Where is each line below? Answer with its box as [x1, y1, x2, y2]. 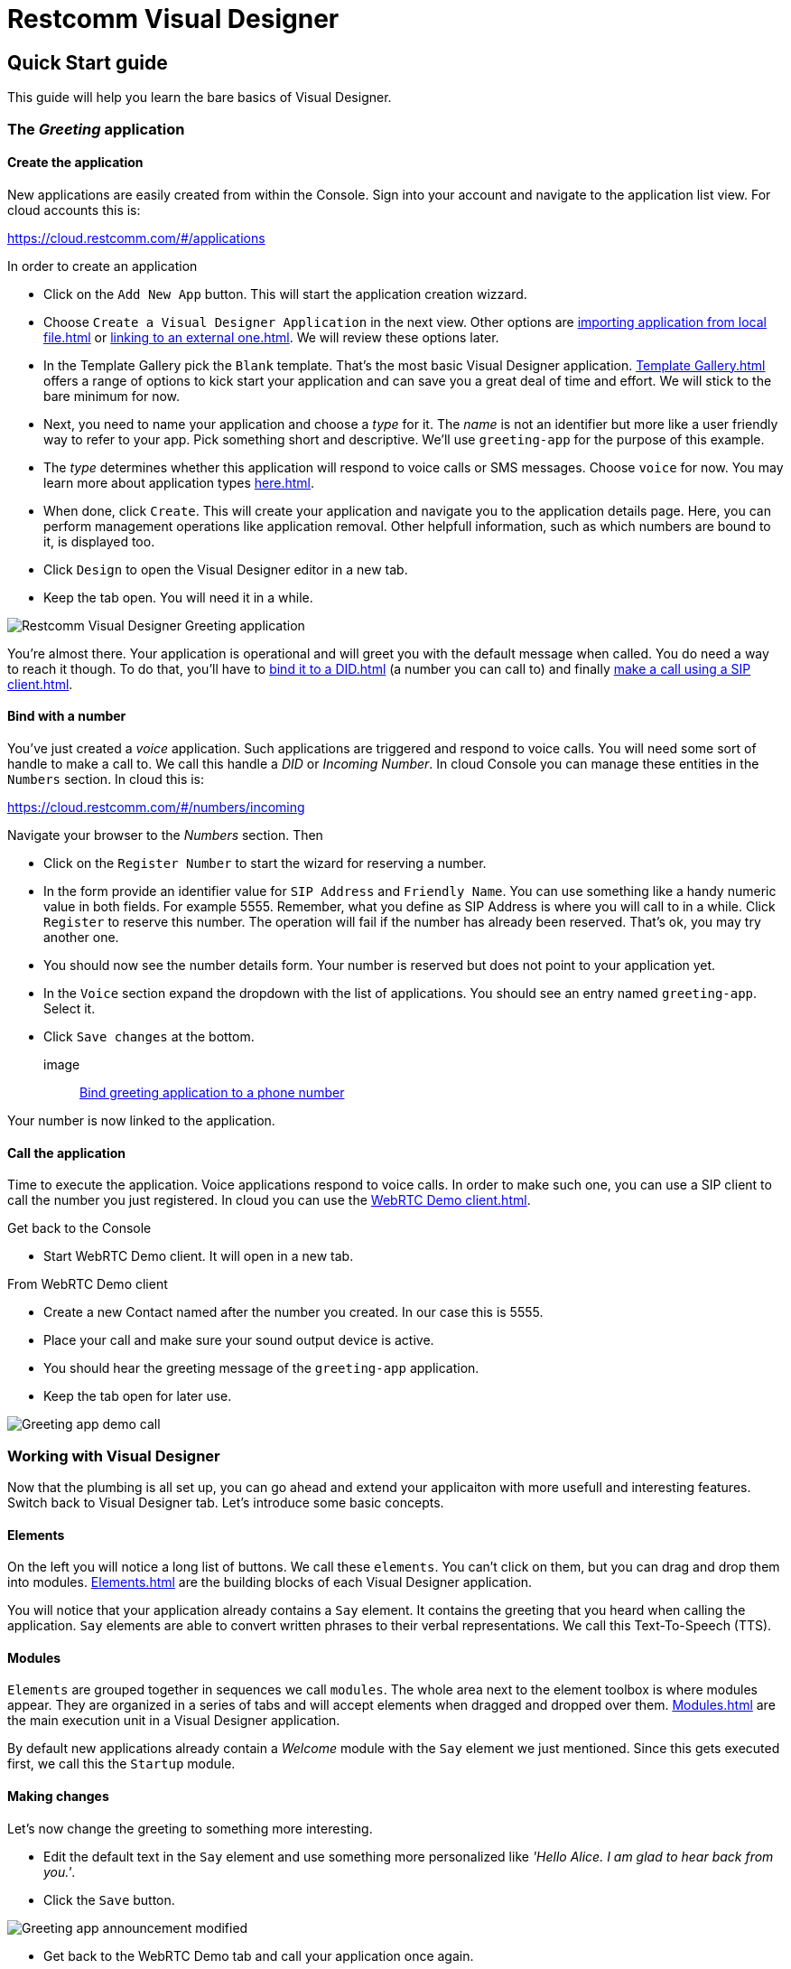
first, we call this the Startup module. [7, 1756, 236, 1772]
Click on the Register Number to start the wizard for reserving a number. [43, 854, 487, 871]
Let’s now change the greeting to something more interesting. [7, 1820, 373, 1836]
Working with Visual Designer [7, 1446, 220, 1465]
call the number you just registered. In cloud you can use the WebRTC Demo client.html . [7, 1192, 531, 1208]
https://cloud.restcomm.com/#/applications [7, 229, 265, 246]
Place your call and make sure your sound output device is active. [43, 1332, 434, 1348]
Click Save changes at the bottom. [43, 1028, 255, 1044]
